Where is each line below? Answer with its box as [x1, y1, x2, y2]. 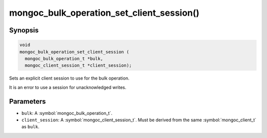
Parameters [9, 97, 46, 106]
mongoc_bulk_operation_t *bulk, [25, 55, 103, 61]
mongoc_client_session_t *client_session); [25, 63, 132, 68]
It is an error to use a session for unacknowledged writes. [9, 84, 127, 90]
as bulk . [21, 124, 40, 130]
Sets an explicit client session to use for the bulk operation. [9, 75, 130, 81]
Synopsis [9, 26, 39, 34]
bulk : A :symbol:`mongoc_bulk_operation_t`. [21, 110, 113, 116]
